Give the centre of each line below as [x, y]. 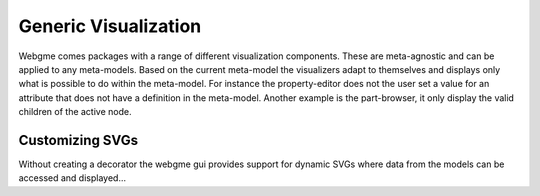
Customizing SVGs [78, 140]
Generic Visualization [110, 26]
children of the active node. [75, 112]
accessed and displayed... [72, 178]
